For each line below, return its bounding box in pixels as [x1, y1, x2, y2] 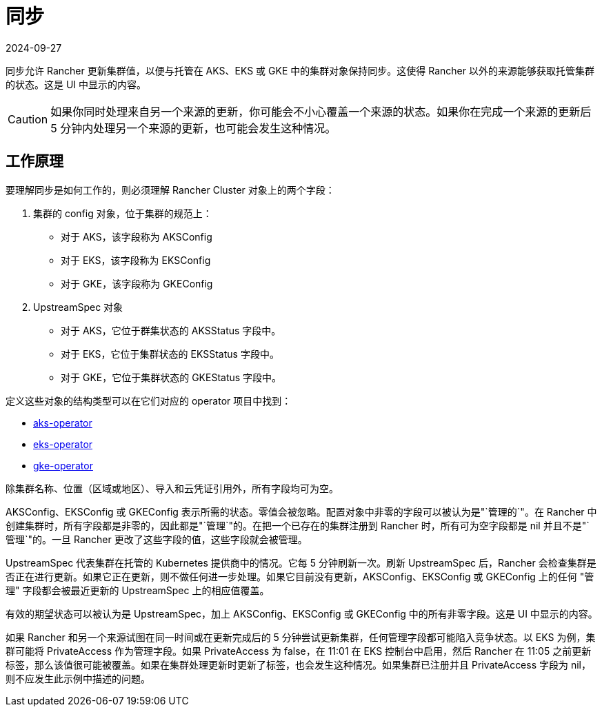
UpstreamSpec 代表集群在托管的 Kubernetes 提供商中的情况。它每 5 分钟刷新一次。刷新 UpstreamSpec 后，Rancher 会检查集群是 [6, 556, 596, 569]
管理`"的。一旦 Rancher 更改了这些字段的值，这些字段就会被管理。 [6, 533, 308, 545]
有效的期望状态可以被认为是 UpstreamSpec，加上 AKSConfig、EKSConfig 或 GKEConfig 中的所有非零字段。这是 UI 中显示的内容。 [6, 607, 598, 620]
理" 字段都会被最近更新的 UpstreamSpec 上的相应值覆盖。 [6, 584, 270, 596]
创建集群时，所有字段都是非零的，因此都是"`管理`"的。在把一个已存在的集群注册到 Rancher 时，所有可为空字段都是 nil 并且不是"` [6, 519, 590, 531]
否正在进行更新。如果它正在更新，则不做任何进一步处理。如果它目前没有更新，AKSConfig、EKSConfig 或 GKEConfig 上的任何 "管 [6, 570, 594, 582]
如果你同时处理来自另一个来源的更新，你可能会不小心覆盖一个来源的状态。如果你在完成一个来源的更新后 [50, 104, 592, 119]
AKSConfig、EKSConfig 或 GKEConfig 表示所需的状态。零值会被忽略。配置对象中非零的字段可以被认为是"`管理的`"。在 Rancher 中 [6, 505, 597, 518]
